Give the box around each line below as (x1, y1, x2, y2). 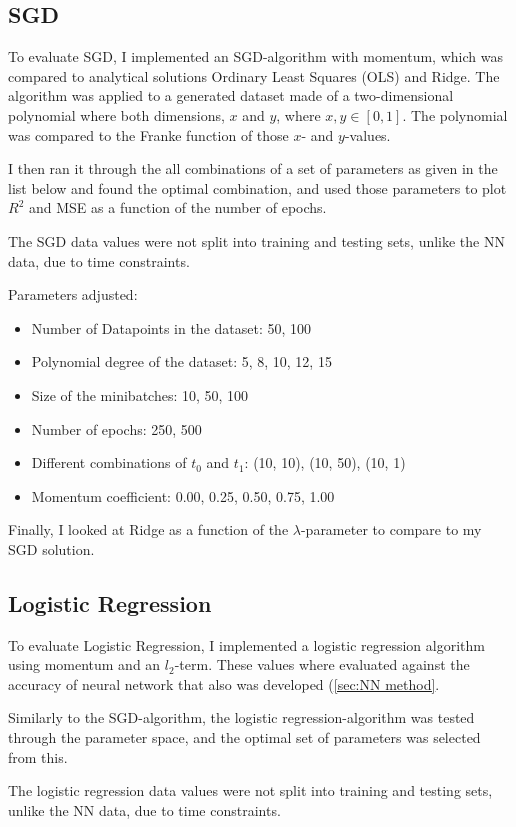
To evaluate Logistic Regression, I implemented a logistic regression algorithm (8, 634, 485, 655)
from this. (8, 746, 68, 767)
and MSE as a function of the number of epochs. (28, 197, 327, 218)
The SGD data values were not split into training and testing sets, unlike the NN (8, 230, 505, 251)
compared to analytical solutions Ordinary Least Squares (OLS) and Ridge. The (8, 65, 500, 86)
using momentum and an (8, 654, 161, 675)
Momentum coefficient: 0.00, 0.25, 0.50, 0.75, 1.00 (31, 485, 335, 506)
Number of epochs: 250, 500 (31, 418, 202, 439)
